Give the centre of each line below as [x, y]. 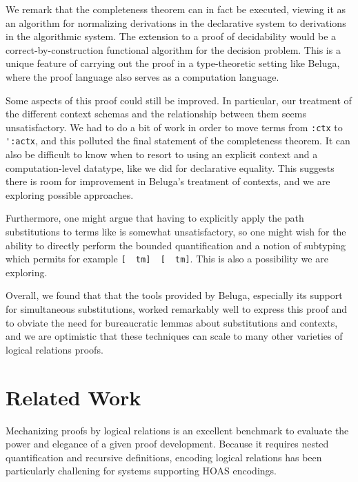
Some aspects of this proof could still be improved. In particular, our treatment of [179, 100]
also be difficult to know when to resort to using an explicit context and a [162, 154]
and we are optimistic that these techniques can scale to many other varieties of [174, 336]
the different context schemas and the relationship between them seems [156, 114]
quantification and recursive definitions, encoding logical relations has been [164, 457]
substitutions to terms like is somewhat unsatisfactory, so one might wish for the [176, 232]
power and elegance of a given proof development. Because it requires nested [167, 444]
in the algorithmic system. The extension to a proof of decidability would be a [171, 36]
